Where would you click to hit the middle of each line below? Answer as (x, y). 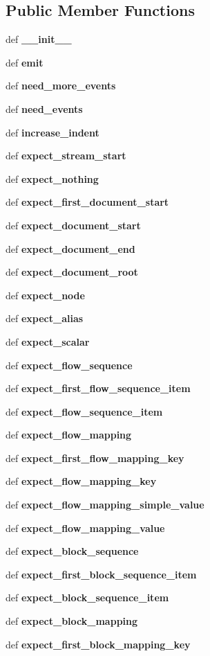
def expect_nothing (52, 178)
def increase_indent (52, 132)
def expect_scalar (48, 341)
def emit (25, 62)
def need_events (44, 108)
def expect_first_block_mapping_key (98, 644)
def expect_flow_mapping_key (81, 481)
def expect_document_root (72, 272)
